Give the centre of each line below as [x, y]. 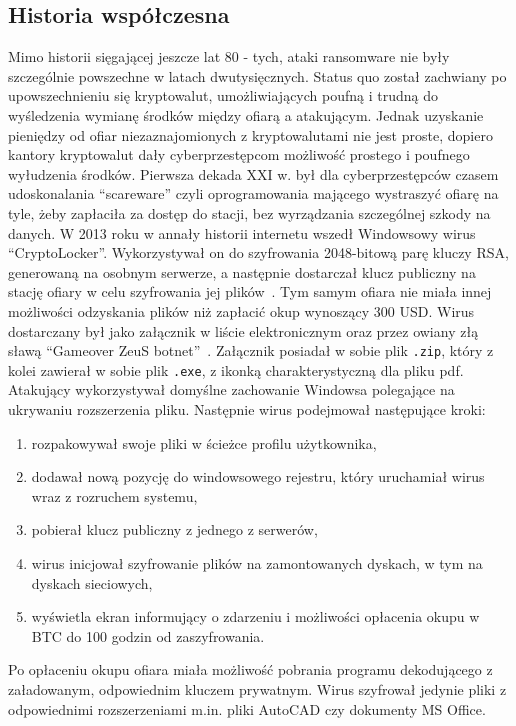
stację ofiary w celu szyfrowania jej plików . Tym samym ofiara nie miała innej [250, 291]
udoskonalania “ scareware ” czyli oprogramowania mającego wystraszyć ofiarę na [253, 193]
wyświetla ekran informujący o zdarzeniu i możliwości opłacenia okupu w [255, 616]
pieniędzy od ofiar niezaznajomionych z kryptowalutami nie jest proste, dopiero [250, 134]
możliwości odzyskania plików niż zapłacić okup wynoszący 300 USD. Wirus [241, 310]
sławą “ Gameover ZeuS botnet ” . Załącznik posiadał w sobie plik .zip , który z [251, 350]
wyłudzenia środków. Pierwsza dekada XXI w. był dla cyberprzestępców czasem [253, 173]
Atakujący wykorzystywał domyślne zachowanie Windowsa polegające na [231, 389]
